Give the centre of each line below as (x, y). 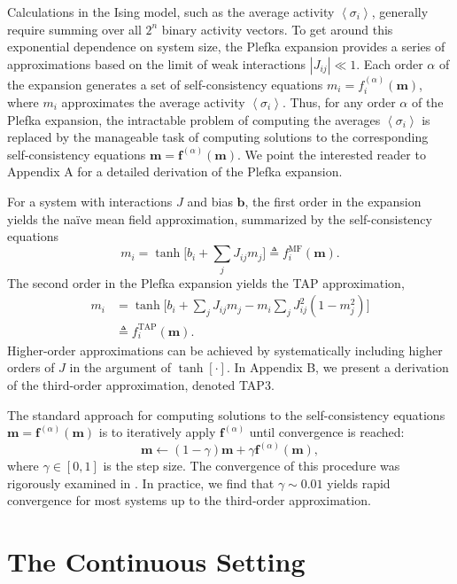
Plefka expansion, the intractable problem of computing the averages (194, 119)
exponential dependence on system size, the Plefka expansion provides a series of (226, 47)
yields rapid (359, 483)
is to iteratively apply (157, 432)
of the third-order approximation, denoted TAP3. (141, 384)
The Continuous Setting (156, 561)
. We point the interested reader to (331, 154)
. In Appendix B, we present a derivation (337, 367)
